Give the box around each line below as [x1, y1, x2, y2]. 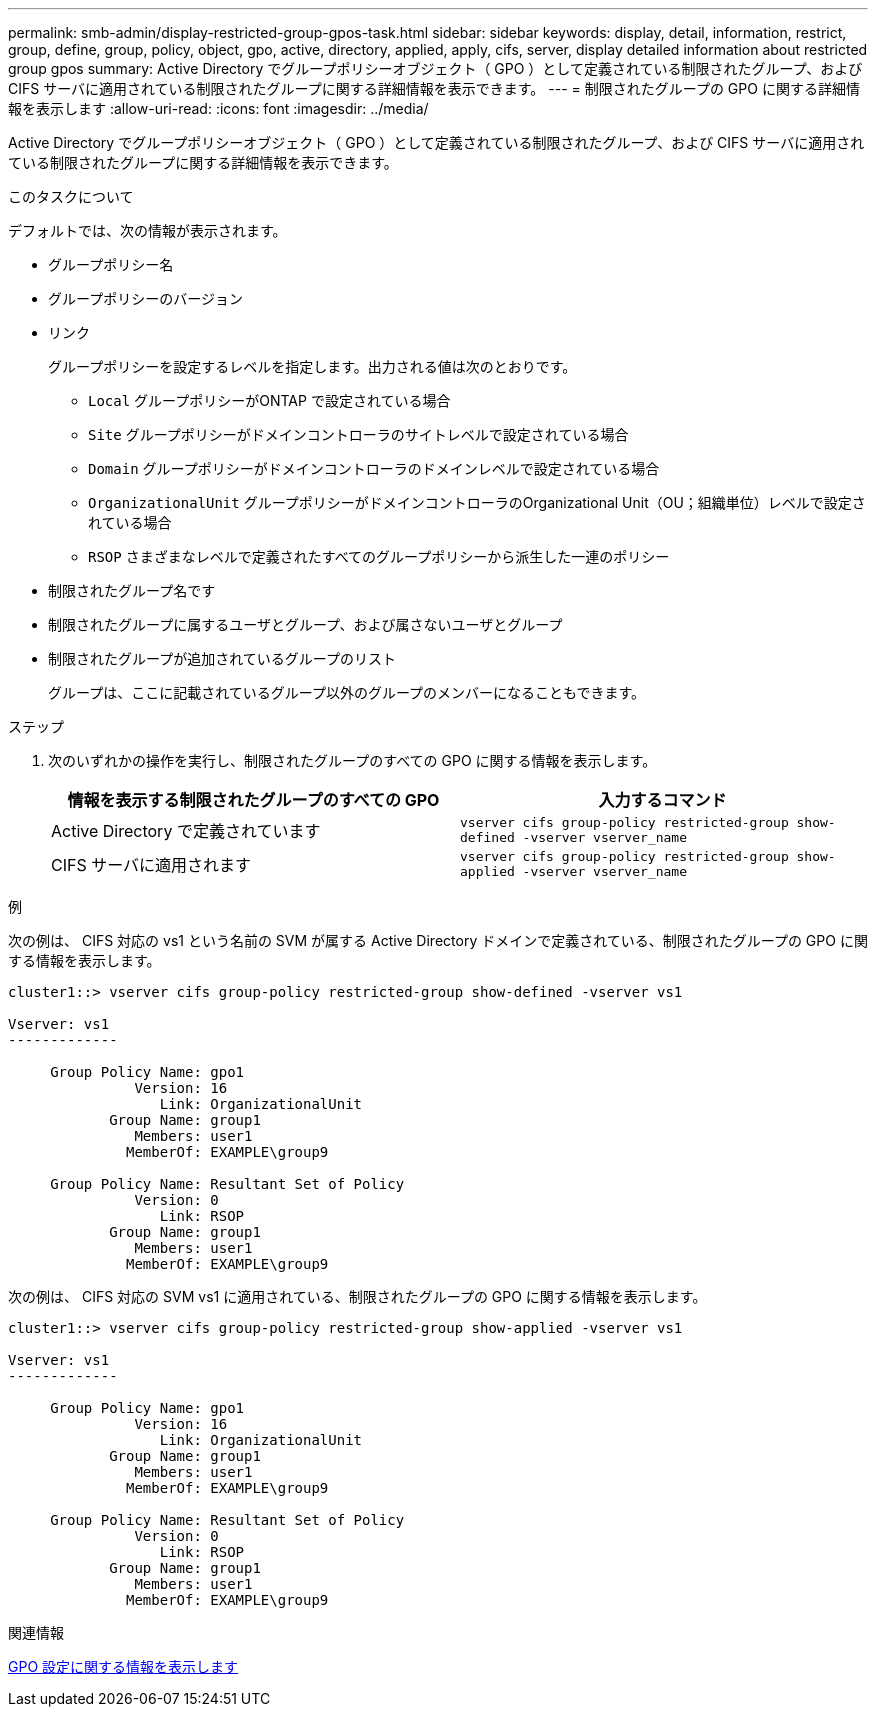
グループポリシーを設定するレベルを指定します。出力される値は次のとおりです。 [48, 358, 577, 375]
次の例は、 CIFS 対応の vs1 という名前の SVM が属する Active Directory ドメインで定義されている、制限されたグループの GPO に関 [8, 932, 868, 949]
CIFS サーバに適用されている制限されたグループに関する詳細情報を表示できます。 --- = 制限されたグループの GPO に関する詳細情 [8, 80, 860, 97]
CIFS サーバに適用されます [51, 855, 252, 875]
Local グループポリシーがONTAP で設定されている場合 [88, 392, 451, 409]
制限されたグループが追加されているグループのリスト [48, 650, 396, 667]
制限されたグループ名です [48, 582, 216, 599]
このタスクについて [8, 188, 134, 205]
